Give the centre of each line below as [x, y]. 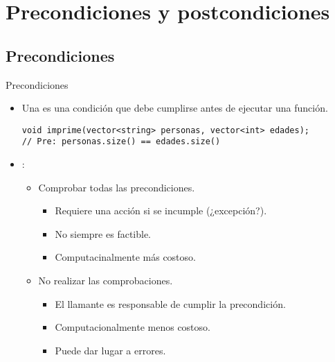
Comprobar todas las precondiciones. [117, 187]
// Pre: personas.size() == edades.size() [121, 142]
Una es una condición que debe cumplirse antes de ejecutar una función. [175, 108]
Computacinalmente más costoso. [125, 257]
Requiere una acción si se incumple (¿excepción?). [161, 210]
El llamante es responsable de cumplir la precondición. [170, 303]
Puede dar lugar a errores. [110, 350]
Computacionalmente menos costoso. [133, 327]
